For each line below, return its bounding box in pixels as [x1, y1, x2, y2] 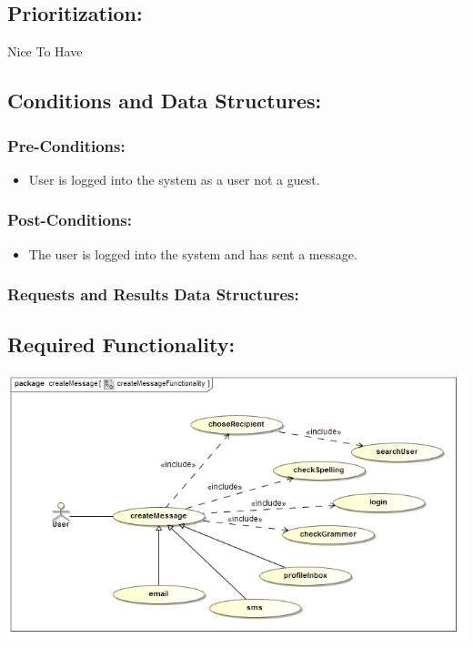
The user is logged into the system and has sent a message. [28, 244, 357, 263]
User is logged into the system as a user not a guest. [28, 169, 320, 188]
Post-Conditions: [7, 208, 132, 231]
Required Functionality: [7, 330, 236, 359]
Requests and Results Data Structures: [7, 283, 299, 306]
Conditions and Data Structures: [7, 86, 322, 115]
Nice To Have [7, 42, 83, 61]
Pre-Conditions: [7, 134, 126, 157]
